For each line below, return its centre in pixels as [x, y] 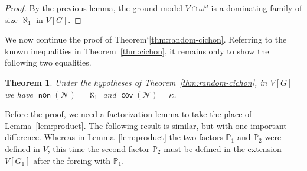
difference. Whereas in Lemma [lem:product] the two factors [114, 137]
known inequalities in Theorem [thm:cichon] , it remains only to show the [137, 51]
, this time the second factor [99, 148]
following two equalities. [48, 62]
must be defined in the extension [223, 148]
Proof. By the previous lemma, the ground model [94, 8]
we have [19, 94]
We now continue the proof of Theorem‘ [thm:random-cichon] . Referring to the [146, 39]
